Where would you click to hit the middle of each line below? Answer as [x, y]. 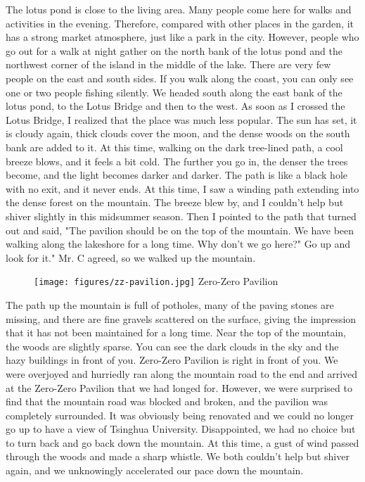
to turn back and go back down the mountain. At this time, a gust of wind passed [182, 442]
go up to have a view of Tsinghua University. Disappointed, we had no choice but [181, 429]
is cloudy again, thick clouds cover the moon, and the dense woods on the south [178, 133]
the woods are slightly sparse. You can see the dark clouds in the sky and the [172, 346]
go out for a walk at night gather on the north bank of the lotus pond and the [174, 50]
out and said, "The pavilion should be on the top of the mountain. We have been [180, 230]
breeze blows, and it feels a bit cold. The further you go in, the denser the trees [177, 161]
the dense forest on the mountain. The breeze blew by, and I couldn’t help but [175, 202]
